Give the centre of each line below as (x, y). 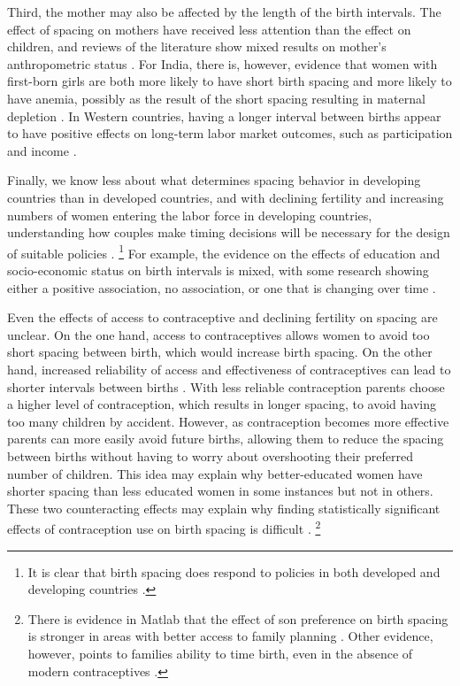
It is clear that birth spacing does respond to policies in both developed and (234, 571)
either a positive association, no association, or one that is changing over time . (222, 287)
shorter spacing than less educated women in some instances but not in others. (220, 491)
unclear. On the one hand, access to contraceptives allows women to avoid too (218, 334)
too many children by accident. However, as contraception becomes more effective (228, 421)
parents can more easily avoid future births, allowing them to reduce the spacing (226, 439)
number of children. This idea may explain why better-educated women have (215, 473)
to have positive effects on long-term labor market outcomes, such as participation (230, 133)
